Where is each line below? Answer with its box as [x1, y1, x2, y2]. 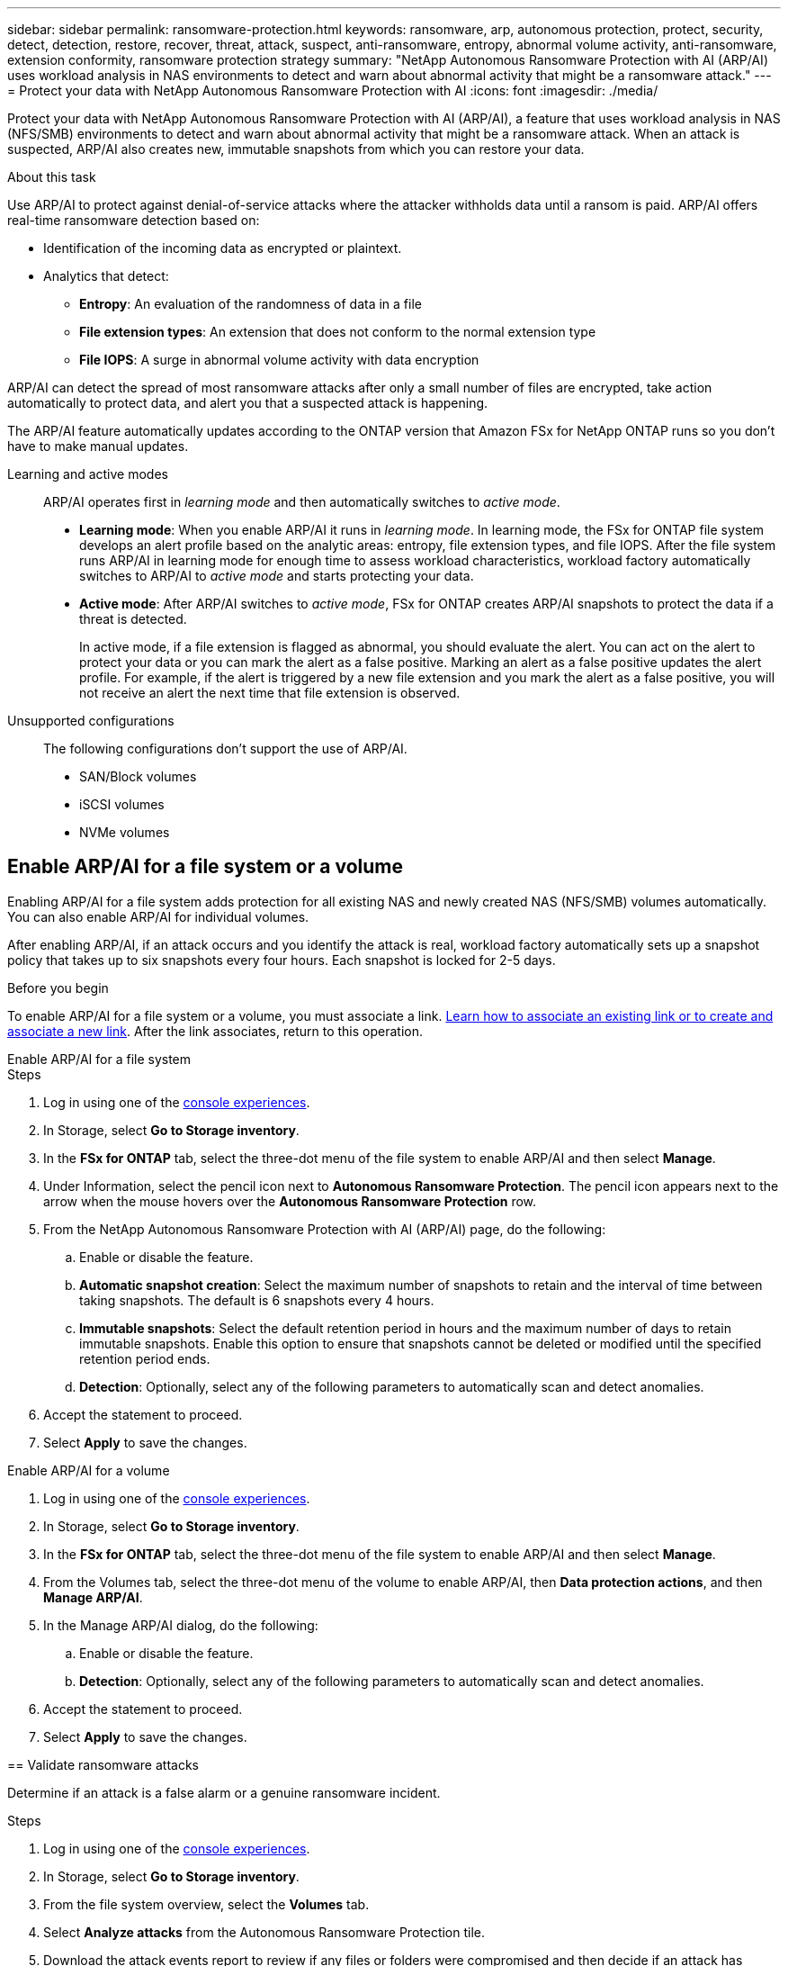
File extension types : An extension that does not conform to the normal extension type [79, 324, 596, 339]
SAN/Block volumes [79, 769, 197, 784]
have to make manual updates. [7, 438, 189, 454]
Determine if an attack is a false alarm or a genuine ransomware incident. [7, 1784, 441, 1800]
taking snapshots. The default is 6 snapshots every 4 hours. [79, 1292, 434, 1308]
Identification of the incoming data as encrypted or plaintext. [43, 240, 402, 256]
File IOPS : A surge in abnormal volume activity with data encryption [79, 352, 479, 367]
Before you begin [7, 979, 109, 996]
